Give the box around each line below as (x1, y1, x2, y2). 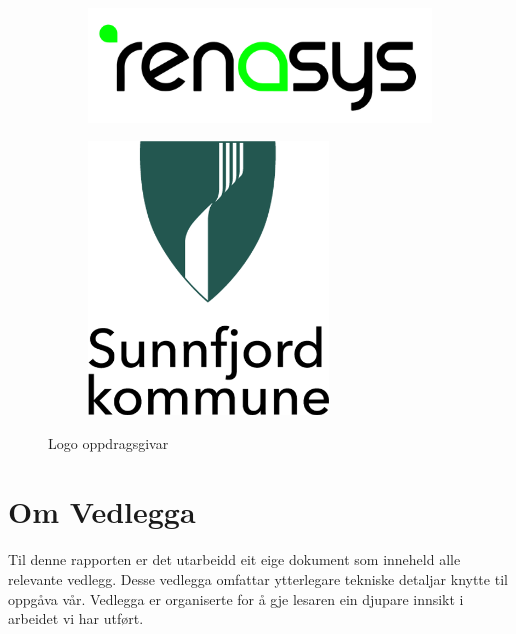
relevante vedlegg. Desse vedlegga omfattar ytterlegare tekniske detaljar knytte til (8, 569, 508, 590)
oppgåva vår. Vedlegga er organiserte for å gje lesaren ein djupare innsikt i (8, 588, 464, 609)
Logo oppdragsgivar (48, 432, 169, 453)
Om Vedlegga (8, 491, 196, 532)
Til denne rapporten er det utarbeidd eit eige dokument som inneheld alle (8, 549, 461, 570)
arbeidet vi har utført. (8, 608, 144, 629)
